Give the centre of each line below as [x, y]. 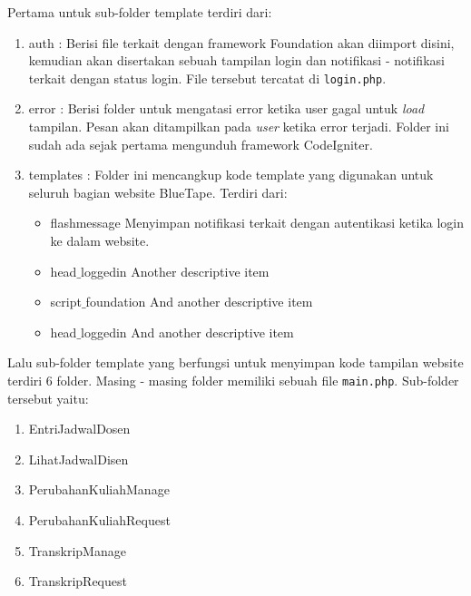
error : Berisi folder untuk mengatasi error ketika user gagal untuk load [226, 108]
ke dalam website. [100, 240]
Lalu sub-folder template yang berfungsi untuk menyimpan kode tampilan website [235, 362]
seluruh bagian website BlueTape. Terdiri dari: [158, 192]
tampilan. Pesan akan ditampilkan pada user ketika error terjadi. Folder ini [239, 127]
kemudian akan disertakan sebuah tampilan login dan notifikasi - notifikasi [236, 60]
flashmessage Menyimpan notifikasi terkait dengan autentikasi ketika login [257, 223]
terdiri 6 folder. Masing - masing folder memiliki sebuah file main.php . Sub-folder [233, 380]
